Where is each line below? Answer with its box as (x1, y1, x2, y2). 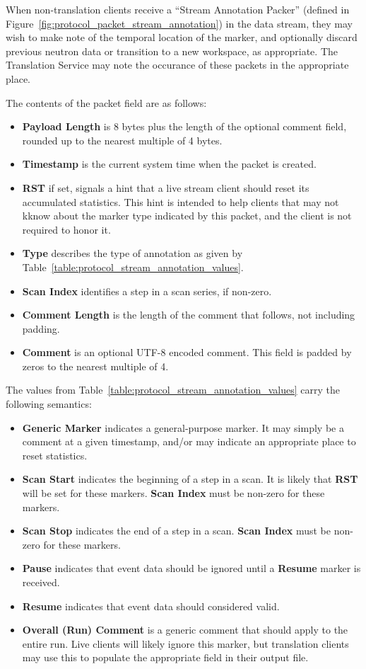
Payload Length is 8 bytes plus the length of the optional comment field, (22, 119, 347, 134)
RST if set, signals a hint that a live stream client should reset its (22, 180, 309, 195)
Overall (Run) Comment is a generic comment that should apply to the (22, 622, 348, 637)
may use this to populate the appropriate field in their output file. (22, 650, 309, 665)
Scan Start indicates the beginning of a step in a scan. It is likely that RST (22, 471, 358, 486)
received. (22, 575, 60, 589)
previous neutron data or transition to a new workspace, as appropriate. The (6, 43, 338, 58)
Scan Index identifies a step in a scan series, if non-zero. (22, 283, 272, 298)
